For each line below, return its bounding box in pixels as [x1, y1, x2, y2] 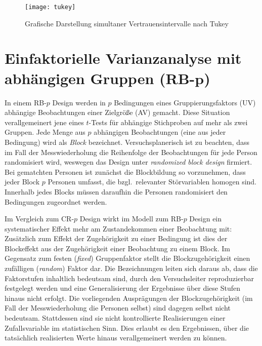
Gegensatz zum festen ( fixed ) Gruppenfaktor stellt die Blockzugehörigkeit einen [5, 253, 250, 263]
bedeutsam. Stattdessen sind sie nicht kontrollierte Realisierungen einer [5, 313, 226, 323]
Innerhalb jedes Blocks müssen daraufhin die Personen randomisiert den [5, 186, 228, 197]
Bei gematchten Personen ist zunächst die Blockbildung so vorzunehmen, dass [5, 166, 246, 177]
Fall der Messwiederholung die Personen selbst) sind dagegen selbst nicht [5, 302, 231, 313]
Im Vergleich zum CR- [5, 213, 74, 224]
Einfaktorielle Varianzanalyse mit [5, 48, 242, 68]
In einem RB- [5, 97, 47, 107]
